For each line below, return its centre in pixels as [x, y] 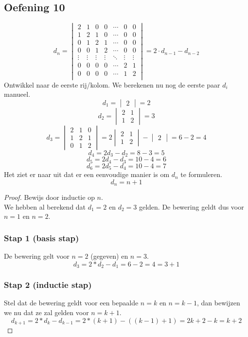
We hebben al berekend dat [45, 206]
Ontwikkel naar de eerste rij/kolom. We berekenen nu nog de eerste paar [112, 84]
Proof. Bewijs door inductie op [49, 197]
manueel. [17, 94]
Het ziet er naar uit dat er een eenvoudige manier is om [87, 174]
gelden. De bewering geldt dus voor [191, 206]
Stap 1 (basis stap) [42, 238]
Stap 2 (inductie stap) [48, 285]
